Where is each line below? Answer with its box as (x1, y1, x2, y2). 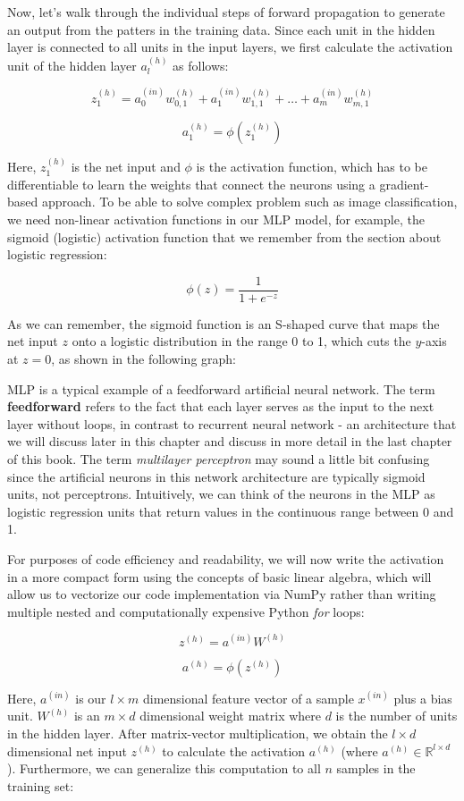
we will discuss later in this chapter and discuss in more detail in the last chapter (7, 432, 452, 451)
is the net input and (71, 157, 181, 176)
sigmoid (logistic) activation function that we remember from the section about (7, 227, 442, 246)
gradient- (379, 174, 429, 193)
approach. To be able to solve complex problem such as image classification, (41, 192, 458, 211)
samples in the (336, 759, 416, 778)
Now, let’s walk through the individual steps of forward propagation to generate (7, 3, 445, 21)
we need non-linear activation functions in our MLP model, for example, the (7, 210, 425, 229)
